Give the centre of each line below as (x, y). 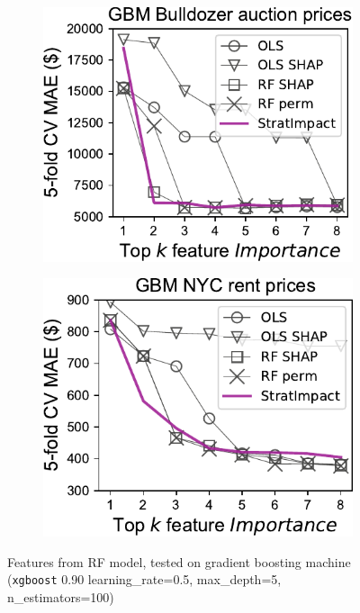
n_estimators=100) (61, 596)
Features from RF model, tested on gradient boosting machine (179, 561)
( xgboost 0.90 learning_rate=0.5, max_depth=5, (144, 579)
